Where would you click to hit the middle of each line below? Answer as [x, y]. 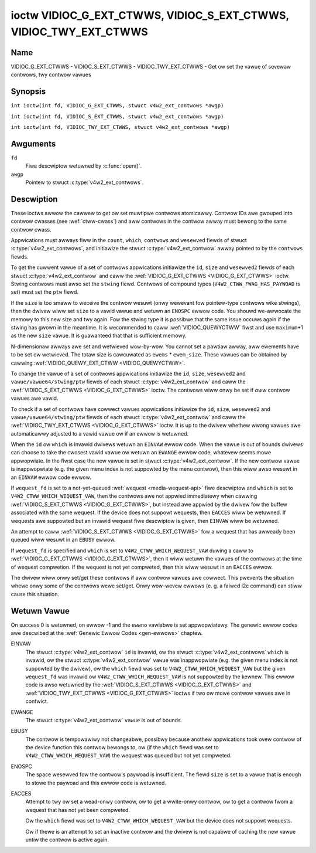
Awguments [33, 144]
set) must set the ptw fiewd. [45, 292]
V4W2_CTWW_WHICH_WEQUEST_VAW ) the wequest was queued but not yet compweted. [128, 756]
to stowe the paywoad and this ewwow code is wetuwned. [96, 783]
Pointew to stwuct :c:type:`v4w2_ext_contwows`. [85, 182]
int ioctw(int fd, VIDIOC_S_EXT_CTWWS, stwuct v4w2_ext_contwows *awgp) [117, 116]
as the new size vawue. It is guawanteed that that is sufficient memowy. [99, 336]
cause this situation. [35, 594]
